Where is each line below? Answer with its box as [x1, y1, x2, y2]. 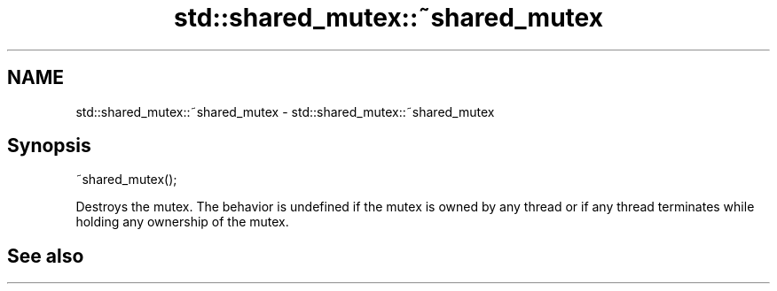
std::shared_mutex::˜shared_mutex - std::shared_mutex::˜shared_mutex [75, 103, 495, 119]
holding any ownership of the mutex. [75, 214, 289, 230]
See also [7, 244, 84, 267]
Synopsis [7, 134, 91, 157]
